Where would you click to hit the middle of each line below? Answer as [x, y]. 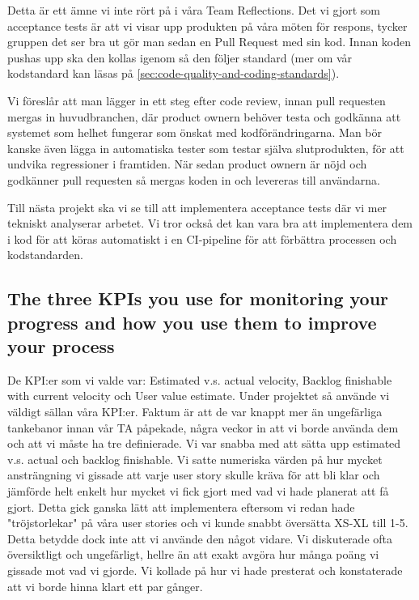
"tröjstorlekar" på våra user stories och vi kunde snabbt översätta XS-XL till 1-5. [208, 523]
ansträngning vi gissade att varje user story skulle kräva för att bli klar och [194, 475]
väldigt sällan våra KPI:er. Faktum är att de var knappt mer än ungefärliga [195, 412]
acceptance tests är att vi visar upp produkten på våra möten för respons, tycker [207, 26]
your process [61, 346]
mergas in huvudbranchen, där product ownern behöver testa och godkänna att [204, 116]
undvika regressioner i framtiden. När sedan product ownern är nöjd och [187, 164]
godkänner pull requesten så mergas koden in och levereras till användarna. [194, 179]
